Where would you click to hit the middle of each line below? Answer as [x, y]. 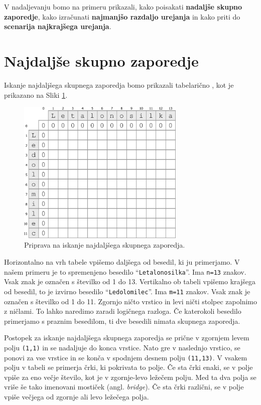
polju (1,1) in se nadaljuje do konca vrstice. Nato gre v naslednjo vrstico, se [122, 347]
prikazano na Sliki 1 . [36, 94]
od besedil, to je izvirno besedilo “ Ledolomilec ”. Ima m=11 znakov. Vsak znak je [127, 291]
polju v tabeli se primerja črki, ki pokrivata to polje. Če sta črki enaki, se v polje [128, 367]
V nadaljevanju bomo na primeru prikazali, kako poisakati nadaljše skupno [123, 7]
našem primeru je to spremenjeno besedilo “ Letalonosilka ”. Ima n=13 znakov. [125, 271]
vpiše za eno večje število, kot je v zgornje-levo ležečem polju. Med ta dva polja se [130, 377]
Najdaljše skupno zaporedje [101, 60]
